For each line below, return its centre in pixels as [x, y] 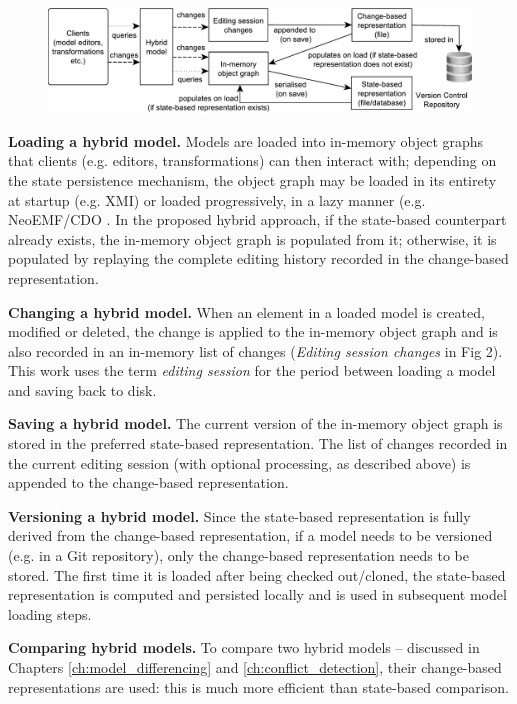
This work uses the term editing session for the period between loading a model [252, 370]
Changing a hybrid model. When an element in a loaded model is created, [246, 311]
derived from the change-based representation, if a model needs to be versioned [250, 535]
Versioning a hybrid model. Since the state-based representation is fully [239, 515]
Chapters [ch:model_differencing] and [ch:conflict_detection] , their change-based [255, 667]
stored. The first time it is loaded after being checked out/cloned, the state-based [257, 574]
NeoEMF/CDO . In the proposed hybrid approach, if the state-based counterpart [257, 219]
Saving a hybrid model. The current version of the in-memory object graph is [255, 423]
